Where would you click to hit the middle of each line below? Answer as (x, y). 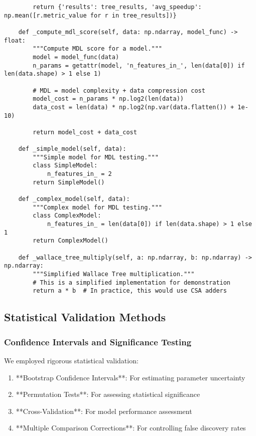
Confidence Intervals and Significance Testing (98, 342)
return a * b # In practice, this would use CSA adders (130, 291)
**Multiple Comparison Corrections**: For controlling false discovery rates (131, 428)
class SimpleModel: (65, 166)
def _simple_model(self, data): (72, 149)
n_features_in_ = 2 (79, 174)
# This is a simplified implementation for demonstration (132, 282)
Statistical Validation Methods (85, 317)
